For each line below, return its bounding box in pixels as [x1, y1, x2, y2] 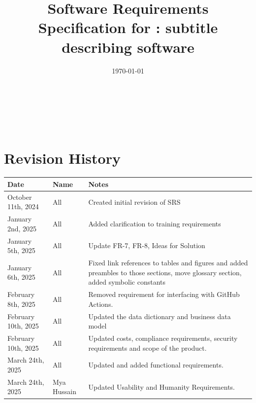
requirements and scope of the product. [88, 342, 207, 353]
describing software [62, 37, 194, 57]
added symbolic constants [88, 277, 166, 287]
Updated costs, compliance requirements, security [88, 332, 238, 343]
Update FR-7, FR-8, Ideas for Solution [88, 240, 205, 251]
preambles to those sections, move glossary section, [88, 267, 242, 277]
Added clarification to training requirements [88, 218, 221, 228]
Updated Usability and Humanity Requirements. [88, 381, 235, 392]
